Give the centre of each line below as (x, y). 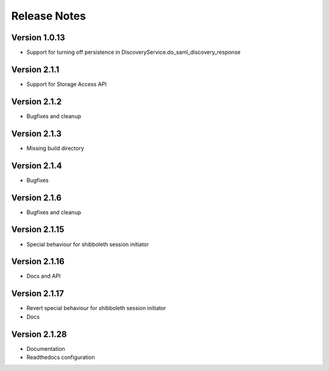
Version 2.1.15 (38, 230)
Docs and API (44, 276)
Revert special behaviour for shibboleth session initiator (96, 308)
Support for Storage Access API (66, 84)
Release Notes (49, 16)
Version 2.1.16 (38, 261)
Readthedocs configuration (61, 357)
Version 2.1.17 (37, 294)
